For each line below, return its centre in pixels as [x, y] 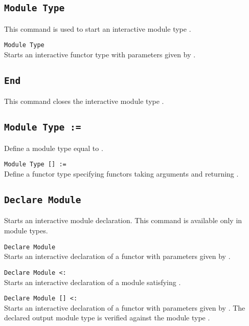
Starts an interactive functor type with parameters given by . [100, 55]
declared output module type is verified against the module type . [107, 318]
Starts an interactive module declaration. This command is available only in [123, 220]
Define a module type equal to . [54, 148]
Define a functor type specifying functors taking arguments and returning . [121, 174]
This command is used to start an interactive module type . [98, 28]
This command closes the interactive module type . [84, 101]
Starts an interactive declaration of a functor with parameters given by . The [125, 307]
